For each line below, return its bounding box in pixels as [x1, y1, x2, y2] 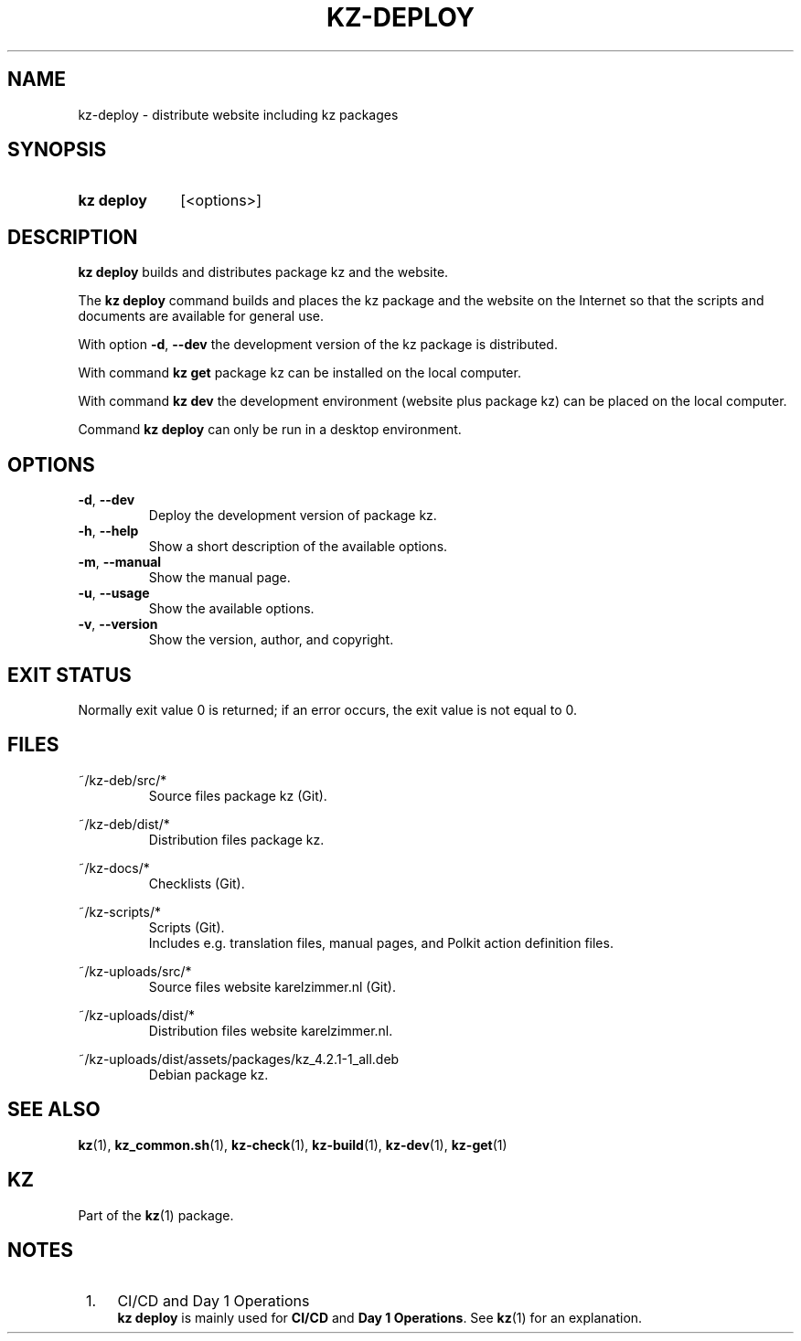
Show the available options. [148, 601, 315, 617]
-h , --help [78, 523, 139, 539]
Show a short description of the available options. [148, 538, 448, 555]
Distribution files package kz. [148, 831, 325, 847]
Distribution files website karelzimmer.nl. [148, 1022, 393, 1038]
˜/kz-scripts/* [78, 903, 162, 920]
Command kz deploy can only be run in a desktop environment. [78, 421, 462, 438]
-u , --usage [78, 585, 150, 601]
